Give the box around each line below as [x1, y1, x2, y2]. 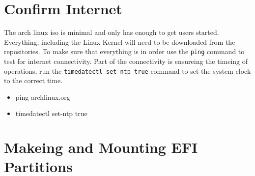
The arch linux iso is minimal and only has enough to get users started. [4, 27, 219, 37]
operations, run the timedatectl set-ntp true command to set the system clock [4, 65, 251, 76]
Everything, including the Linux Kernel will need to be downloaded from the [4, 36, 235, 47]
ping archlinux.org [15, 91, 70, 102]
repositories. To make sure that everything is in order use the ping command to [4, 46, 245, 57]
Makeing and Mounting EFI [4, 137, 198, 157]
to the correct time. [4, 75, 63, 86]
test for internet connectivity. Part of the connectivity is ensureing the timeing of [4, 56, 248, 66]
